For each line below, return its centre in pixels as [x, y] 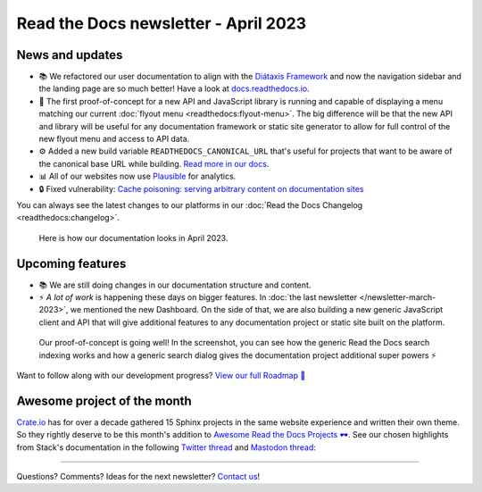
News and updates [70, 55]
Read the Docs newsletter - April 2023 [162, 23]
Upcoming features [71, 263]
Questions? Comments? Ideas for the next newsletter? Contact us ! [138, 477]
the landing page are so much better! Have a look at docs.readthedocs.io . [174, 88]
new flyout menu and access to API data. [114, 139]
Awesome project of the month [104, 400]
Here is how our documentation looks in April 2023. [133, 238]
